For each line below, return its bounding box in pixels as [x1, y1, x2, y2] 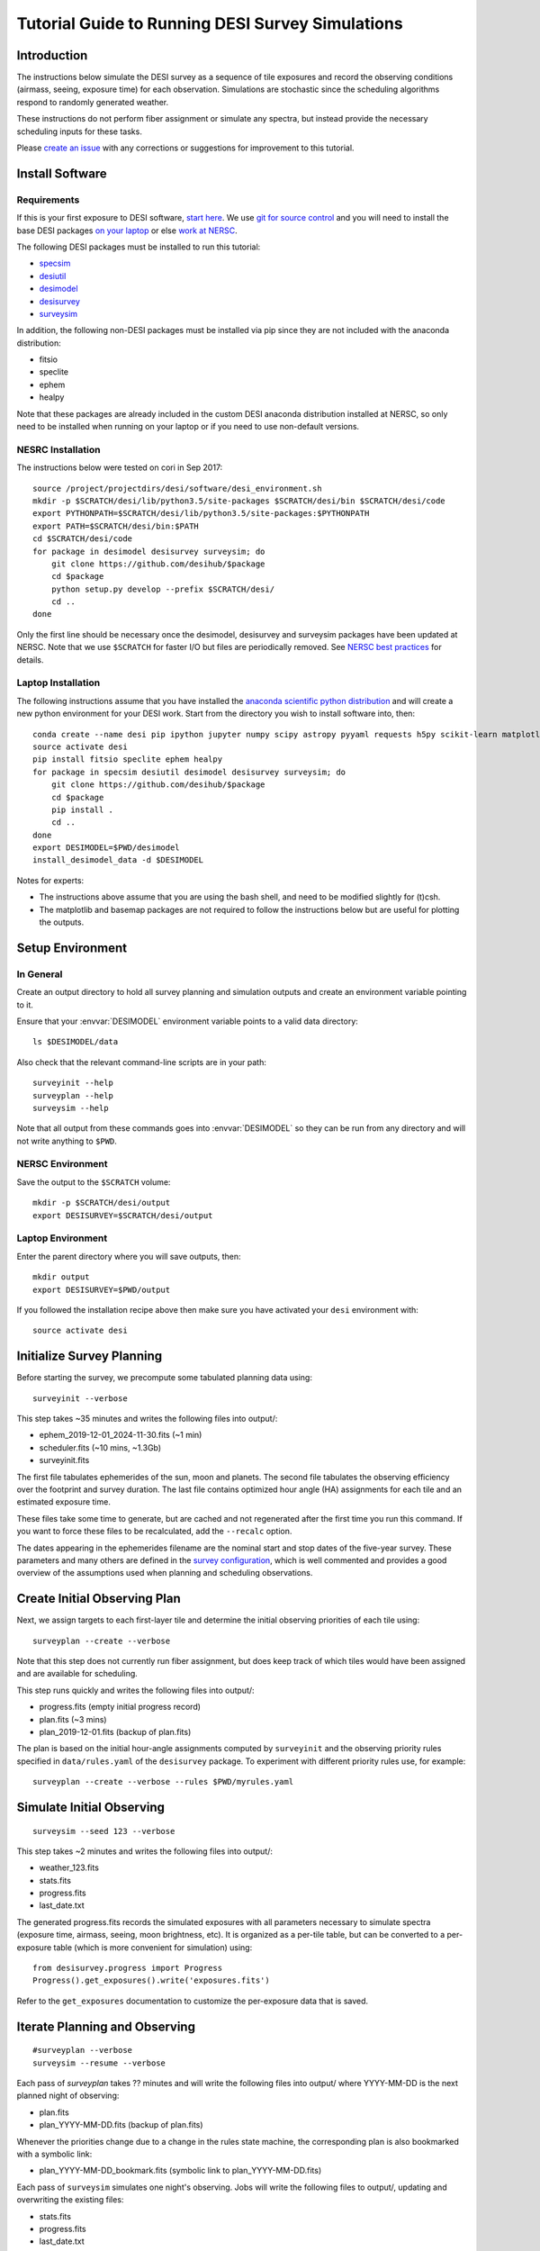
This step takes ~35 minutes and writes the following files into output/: [16, 1414, 278, 1424]
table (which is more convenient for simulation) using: [53, 1941, 253, 1953]
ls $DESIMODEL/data [32, 1036, 119, 1047]
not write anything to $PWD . [16, 1135, 117, 1146]
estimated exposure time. [16, 1496, 112, 1507]
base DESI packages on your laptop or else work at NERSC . [16, 225, 238, 236]
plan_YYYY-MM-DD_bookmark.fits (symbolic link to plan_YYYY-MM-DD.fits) [39, 2165, 322, 2176]
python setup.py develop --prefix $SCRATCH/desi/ [50, 583, 274, 594]
